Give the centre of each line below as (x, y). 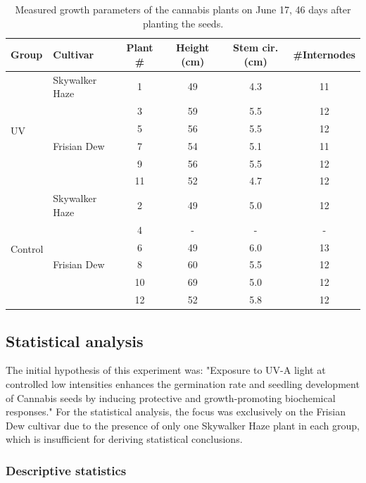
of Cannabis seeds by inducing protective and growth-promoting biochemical (171, 397)
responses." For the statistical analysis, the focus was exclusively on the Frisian (176, 412)
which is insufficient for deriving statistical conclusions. (124, 439)
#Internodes (324, 54)
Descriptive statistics (66, 470)
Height (193, 48)
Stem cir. (256, 48)
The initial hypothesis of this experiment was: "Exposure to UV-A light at (166, 370)
